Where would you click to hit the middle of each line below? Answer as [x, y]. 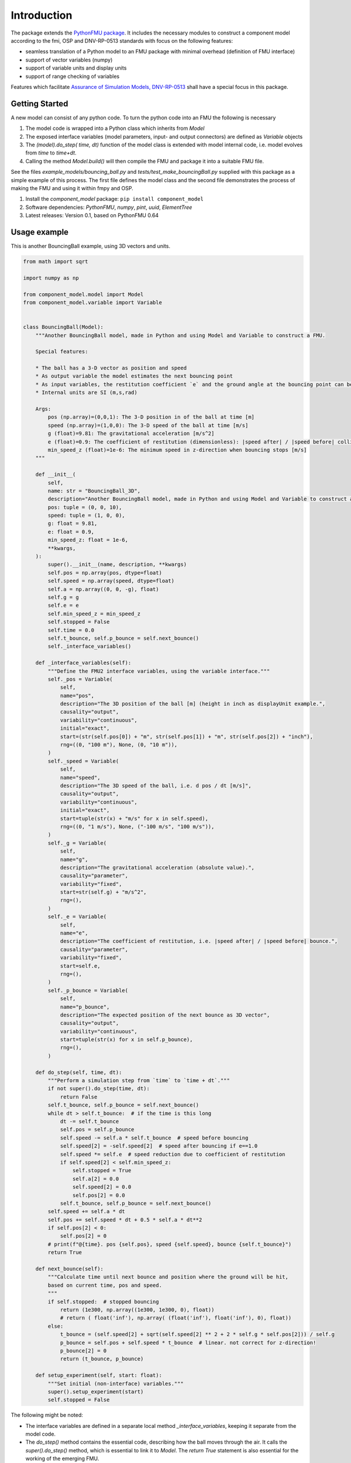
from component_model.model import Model [83, 294]
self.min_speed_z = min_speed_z [94, 614]
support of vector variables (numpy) [69, 60]
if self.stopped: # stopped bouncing [103, 1301]
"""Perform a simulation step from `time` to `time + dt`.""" [139, 1081]
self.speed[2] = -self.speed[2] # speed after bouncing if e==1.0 [159, 1146]
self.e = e [63, 605]
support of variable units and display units [76, 68]
